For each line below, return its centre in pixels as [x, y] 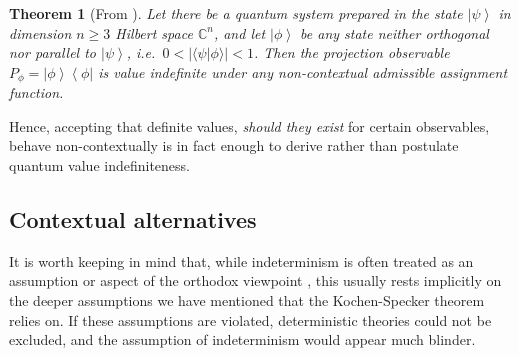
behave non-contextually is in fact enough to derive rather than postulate [234, 145]
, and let [239, 32]
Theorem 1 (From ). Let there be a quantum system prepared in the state [236, 13]
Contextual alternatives [133, 219]
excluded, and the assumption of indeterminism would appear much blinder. [242, 339]
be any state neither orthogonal [394, 32]
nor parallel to [52, 52]
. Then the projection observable [351, 52]
